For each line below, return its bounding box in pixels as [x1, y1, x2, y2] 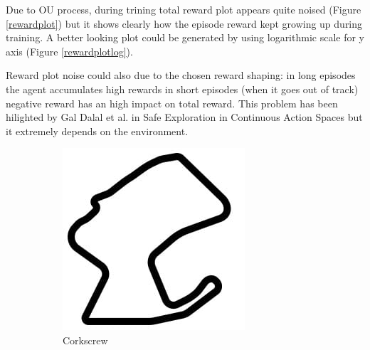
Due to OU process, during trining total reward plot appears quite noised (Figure [6, 2, 361, 16]
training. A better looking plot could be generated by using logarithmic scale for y [6, 30, 364, 45]
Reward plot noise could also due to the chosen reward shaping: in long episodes [6, 68, 356, 83]
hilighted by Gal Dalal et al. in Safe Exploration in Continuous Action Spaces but [6, 110, 363, 124]
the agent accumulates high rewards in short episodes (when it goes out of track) [6, 81, 359, 96]
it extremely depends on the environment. [6, 123, 189, 138]
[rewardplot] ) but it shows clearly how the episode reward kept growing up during [6, 16, 363, 31]
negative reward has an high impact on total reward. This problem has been [6, 95, 338, 110]
